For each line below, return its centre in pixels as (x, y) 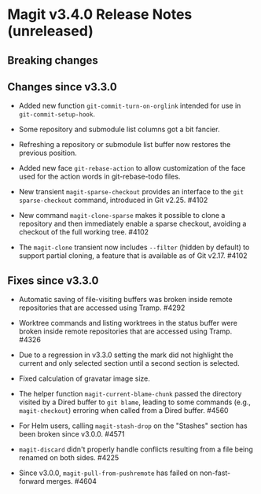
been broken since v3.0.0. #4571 (72, 434)
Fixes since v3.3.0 (53, 280)
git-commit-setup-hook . (57, 114)
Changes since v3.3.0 (62, 87)
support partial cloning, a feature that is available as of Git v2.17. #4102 (133, 256)
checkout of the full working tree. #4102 (84, 232)
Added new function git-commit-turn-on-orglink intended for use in (130, 106)
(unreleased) (50, 31)
